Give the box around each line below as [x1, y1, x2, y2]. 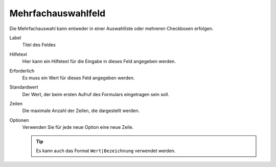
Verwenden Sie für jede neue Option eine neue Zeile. [22, 124, 134, 130]
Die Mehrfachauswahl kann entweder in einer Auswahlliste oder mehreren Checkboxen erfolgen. [9, 25, 214, 32]
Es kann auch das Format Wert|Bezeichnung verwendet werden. [36, 148, 176, 154]
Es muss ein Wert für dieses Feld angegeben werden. [22, 74, 135, 81]
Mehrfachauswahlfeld [9, 8, 106, 19]
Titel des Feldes [22, 42, 56, 48]
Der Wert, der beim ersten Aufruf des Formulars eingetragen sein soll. [22, 91, 170, 97]
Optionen [9, 117, 29, 123]
